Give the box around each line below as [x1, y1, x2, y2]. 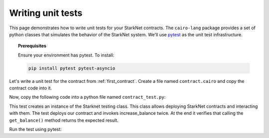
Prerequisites [18, 43, 47, 49]
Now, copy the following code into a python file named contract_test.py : [9, 94, 166, 100]
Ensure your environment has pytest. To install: [18, 52, 115, 58]
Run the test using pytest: [9, 127, 62, 133]
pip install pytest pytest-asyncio [28, 65, 116, 71]
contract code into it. [9, 85, 52, 91]
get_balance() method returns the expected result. [9, 117, 119, 123]
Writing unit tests [9, 7, 83, 18]
